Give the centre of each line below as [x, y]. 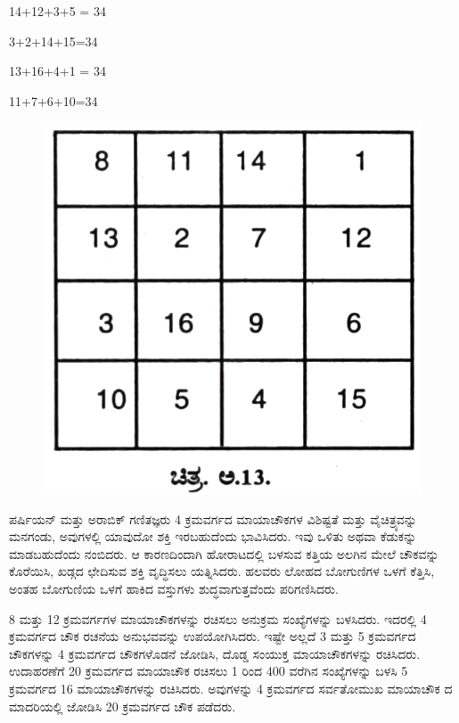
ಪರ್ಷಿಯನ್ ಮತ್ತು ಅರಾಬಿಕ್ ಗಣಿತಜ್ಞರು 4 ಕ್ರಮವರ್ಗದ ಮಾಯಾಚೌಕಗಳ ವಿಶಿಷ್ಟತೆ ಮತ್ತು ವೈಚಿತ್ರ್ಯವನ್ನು [213, 518]
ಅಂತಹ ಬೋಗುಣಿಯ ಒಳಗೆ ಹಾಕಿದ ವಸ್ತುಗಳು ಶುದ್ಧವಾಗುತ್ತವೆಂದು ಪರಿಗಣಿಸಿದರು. [174, 589]
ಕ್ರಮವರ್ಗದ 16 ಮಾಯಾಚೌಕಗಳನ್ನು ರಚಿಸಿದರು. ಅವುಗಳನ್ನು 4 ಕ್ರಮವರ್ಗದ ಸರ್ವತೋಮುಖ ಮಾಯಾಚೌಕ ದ [231, 688]
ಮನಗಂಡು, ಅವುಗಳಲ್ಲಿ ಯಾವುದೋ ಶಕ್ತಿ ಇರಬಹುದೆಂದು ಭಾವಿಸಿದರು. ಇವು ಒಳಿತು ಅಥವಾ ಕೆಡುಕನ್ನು [213, 536]
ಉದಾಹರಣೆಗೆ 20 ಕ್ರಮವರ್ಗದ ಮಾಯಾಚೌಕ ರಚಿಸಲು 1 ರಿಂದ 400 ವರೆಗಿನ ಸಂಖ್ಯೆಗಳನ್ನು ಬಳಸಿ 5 [209, 671]
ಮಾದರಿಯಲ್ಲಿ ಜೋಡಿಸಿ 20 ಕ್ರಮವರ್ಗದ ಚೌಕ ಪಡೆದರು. [123, 706]
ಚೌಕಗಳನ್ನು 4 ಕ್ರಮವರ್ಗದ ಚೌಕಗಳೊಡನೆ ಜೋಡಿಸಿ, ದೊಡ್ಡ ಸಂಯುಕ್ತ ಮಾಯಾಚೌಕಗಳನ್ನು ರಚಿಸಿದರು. [215, 653]
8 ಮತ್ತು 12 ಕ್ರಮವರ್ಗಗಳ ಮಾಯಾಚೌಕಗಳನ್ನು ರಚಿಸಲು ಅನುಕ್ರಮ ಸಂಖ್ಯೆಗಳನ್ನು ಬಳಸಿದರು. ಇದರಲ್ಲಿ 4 [218, 618]
